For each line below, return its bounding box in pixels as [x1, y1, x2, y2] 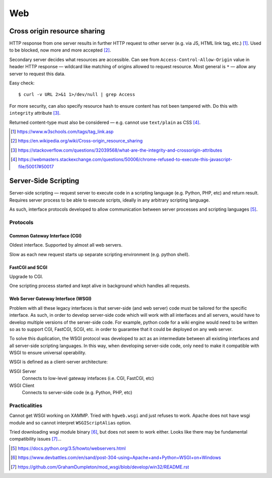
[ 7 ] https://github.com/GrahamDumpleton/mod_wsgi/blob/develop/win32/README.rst [11, 464, 189, 470]
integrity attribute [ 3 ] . [9, 110, 60, 116]
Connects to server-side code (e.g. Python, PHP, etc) [22, 390, 132, 396]
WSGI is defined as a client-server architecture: [9, 359, 108, 365]
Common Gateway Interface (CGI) [9, 232, 82, 238]
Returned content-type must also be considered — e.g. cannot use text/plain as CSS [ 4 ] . [9, 119, 201, 125]
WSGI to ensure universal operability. [9, 350, 87, 356]
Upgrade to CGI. [9, 273, 43, 279]
